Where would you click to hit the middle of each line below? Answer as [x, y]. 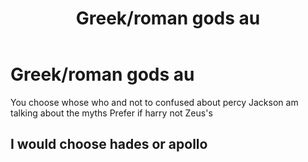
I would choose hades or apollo [109, 144]
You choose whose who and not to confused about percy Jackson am [154, 102]
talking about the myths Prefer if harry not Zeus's [111, 113]
